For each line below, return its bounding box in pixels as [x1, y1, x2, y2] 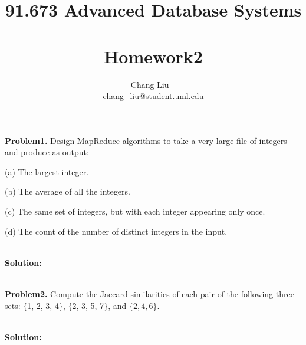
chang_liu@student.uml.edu [103, 90, 204, 102]
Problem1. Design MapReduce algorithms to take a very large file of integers [5, 134, 287, 146]
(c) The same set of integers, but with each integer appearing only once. [5, 205, 265, 218]
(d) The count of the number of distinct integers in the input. [5, 225, 228, 237]
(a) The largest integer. [5, 165, 89, 178]
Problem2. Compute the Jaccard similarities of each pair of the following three [5, 288, 294, 300]
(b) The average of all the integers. [5, 185, 130, 198]
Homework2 [104, 44, 203, 68]
